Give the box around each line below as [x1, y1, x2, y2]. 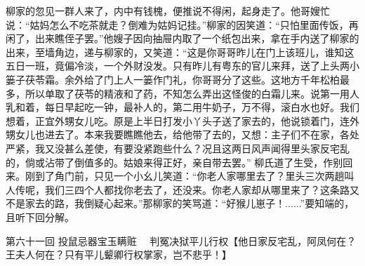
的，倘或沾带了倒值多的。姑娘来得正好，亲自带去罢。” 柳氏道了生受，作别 [6, 154, 343, 169]
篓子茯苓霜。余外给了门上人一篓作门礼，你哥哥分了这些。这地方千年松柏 [6, 72, 340, 86]
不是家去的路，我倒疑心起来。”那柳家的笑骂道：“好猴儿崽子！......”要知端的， [6, 196, 354, 211]
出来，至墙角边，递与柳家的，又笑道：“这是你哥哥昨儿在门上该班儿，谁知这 [6, 44, 354, 59]
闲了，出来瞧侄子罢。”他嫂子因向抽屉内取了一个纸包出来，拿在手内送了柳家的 [6, 31, 359, 46]
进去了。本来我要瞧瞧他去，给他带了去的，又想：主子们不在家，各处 [44, 127, 359, 142]
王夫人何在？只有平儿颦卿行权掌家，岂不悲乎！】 [6, 247, 232, 262]
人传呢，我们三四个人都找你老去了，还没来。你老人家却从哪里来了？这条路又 [6, 182, 359, 197]
